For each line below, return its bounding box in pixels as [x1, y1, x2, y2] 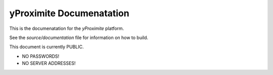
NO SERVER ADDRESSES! [22, 60, 76, 66]
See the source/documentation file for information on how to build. [9, 34, 149, 41]
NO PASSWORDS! [22, 53, 60, 59]
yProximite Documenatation [9, 8, 129, 19]
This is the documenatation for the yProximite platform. [9, 25, 124, 31]
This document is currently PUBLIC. [9, 44, 84, 50]
